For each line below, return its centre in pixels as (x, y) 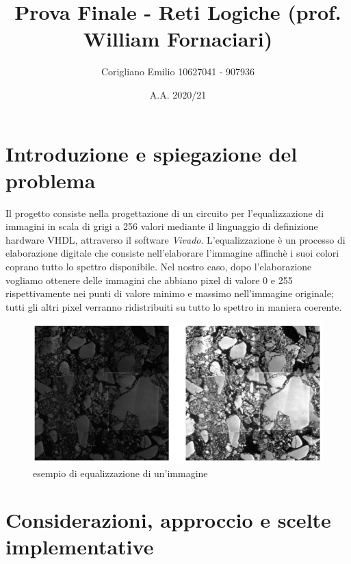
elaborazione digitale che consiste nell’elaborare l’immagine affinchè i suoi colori (172, 253)
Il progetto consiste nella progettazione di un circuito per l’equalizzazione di (165, 213)
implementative (80, 547)
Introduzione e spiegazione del (152, 153)
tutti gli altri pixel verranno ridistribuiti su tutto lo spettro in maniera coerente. (174, 306)
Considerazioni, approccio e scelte (168, 520)
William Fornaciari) (178, 39)
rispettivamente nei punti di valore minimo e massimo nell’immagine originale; (170, 293)
